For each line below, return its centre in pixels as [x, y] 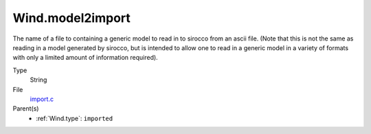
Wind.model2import [71, 18]
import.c [42, 99]
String [38, 80]
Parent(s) [26, 109]
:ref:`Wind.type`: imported [75, 118]
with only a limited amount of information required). [85, 58]
